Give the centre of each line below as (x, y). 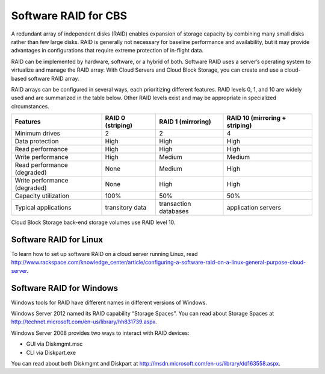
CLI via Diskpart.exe (51, 352)
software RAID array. (54, 78)
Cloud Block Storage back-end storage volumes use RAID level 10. (93, 222)
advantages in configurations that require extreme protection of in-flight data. (107, 51)
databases (174, 211)
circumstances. (30, 106)
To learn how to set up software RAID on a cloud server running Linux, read (104, 254)
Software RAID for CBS (69, 16)
